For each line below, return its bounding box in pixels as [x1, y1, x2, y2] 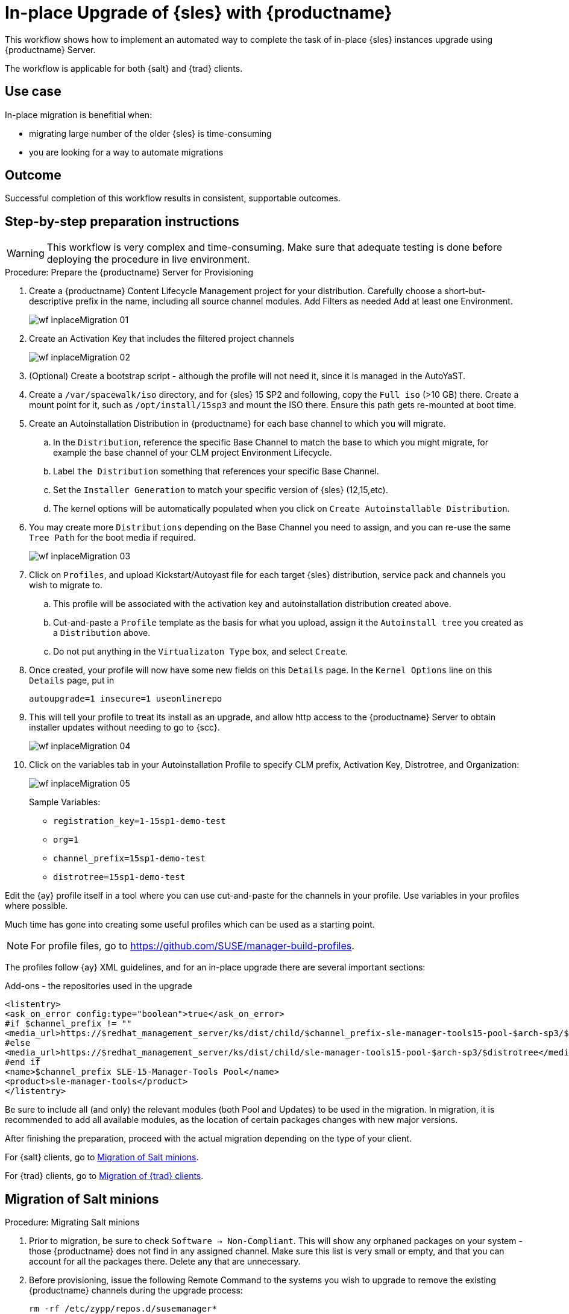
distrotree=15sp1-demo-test [53, 872, 186, 882]
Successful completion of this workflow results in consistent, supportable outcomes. [5, 193, 341, 204]
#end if [5, 1057, 41, 1067]
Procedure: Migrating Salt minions [5, 1217, 140, 1228]
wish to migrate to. [29, 580, 103, 591]
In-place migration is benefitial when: [5, 109, 152, 120]
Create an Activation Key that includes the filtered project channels [29, 333, 295, 344]
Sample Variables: [29, 797, 101, 808]
